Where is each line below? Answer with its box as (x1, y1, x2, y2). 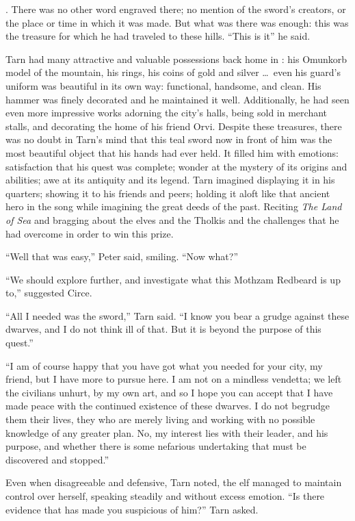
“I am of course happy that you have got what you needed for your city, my (5, 358, 323, 372)
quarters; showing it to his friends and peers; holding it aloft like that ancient (5, 186, 330, 200)
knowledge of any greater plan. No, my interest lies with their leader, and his (5, 425, 328, 440)
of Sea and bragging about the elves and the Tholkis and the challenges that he (5, 212, 339, 227)
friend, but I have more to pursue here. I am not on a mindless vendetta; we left (5, 372, 342, 386)
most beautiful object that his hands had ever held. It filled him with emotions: (5, 145, 339, 160)
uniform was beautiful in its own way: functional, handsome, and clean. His (5, 78, 321, 92)
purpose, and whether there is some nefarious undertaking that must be (5, 439, 306, 453)
